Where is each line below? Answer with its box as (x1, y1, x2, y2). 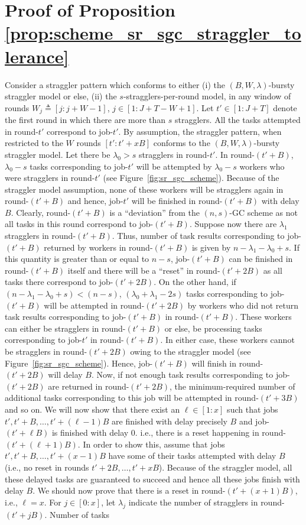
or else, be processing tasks (164, 322, 262, 334)
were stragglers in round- (5, 171, 95, 184)
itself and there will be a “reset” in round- (67, 264, 220, 276)
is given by (191, 241, 231, 253)
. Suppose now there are (189, 218, 277, 230)
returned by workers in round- (44, 241, 153, 253)
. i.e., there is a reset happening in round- (135, 426, 286, 439)
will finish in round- (191, 357, 263, 369)
